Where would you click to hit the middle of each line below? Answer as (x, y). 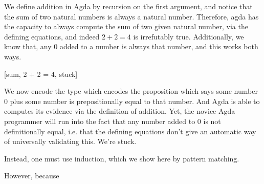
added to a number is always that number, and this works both (159, 46)
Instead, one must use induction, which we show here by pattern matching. (122, 158)
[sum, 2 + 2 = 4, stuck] (41, 74)
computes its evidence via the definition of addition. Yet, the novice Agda (120, 111)
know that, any (28, 46)
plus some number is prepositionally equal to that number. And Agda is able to (135, 101)
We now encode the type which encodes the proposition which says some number (131, 91)
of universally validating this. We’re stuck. (70, 141)
